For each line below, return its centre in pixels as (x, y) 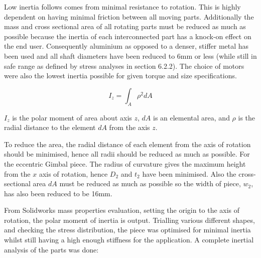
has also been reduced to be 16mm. (58, 193)
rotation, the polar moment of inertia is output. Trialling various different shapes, (129, 220)
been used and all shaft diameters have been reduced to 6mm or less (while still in (130, 55)
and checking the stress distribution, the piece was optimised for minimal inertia (127, 230)
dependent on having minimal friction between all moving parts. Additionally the (129, 16)
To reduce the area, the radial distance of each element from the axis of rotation (127, 144)
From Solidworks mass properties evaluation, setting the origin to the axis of (122, 210)
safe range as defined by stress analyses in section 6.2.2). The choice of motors (124, 66)
